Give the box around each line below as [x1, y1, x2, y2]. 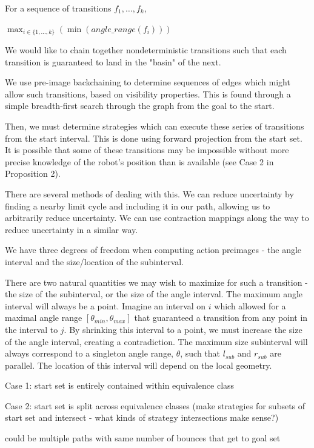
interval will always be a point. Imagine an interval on [5, 299, 206, 312]
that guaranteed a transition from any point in [134, 311, 308, 324]
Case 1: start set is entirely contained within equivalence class [5, 379, 235, 392]
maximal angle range [5, 311, 82, 324]
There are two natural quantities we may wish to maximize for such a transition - [5, 275, 308, 288]
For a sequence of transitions [5, 2, 112, 14]
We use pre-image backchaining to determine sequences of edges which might [5, 76, 290, 88]
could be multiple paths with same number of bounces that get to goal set [5, 432, 281, 444]
